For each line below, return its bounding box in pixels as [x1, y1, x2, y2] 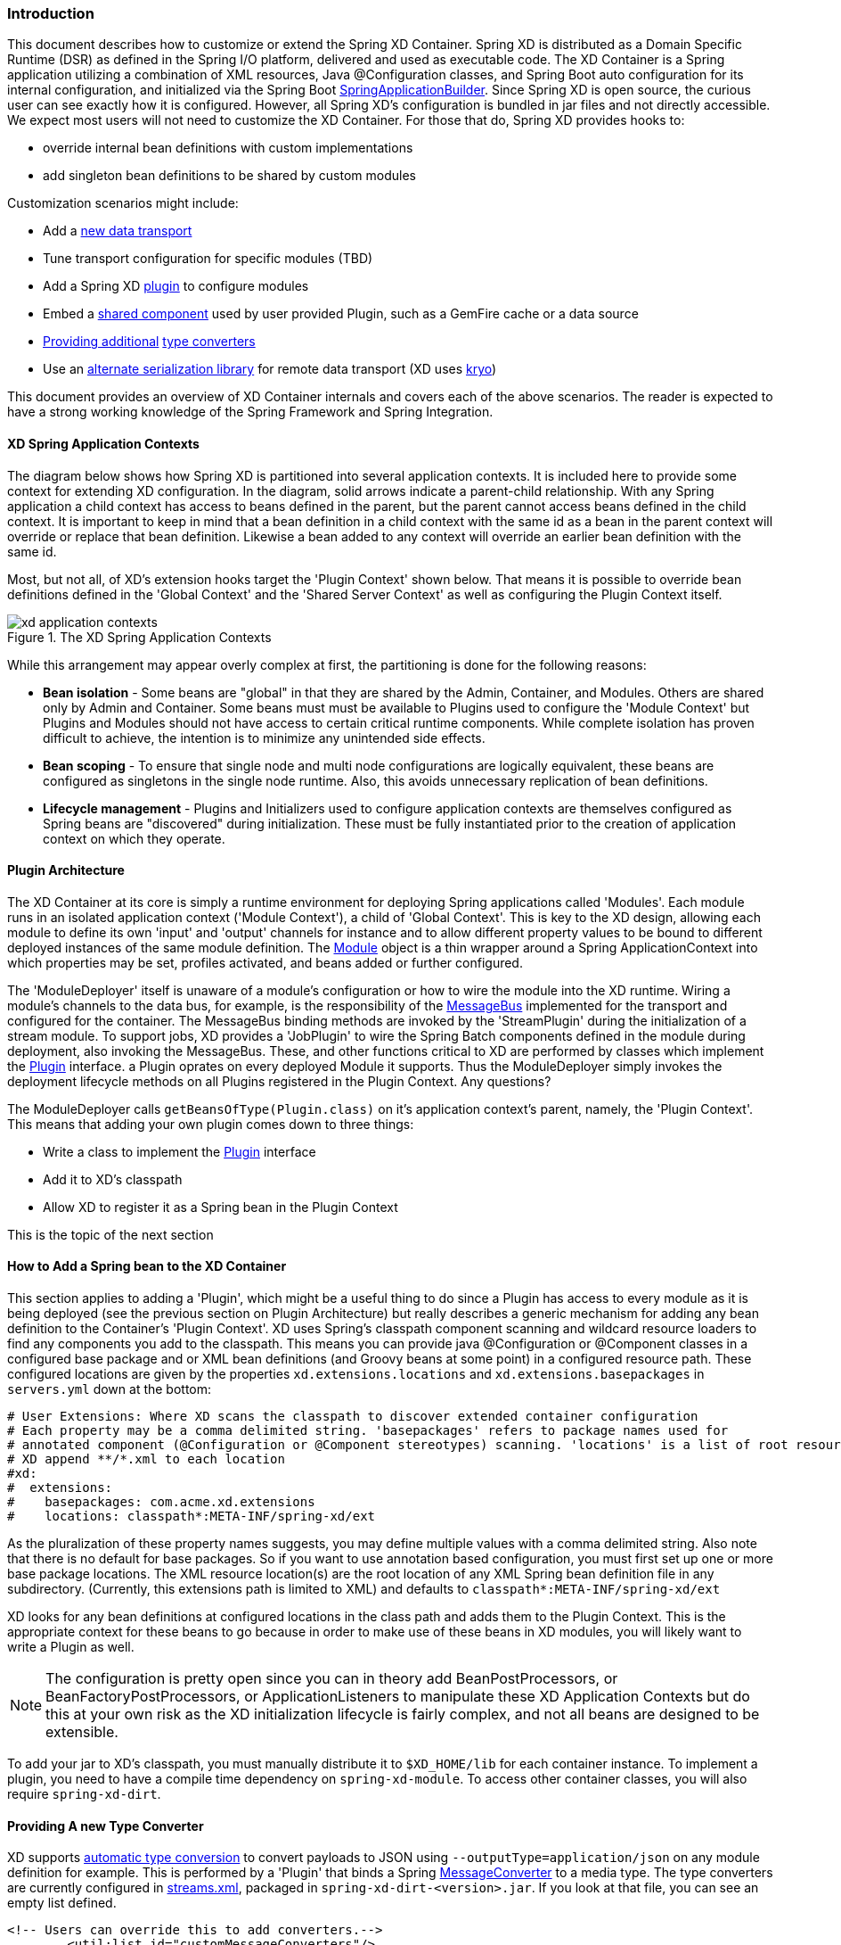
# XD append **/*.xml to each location [7, 1452, 285, 1467]
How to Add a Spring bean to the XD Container [7, 1258, 287, 1274]
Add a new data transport [43, 223, 192, 239]
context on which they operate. [43, 830, 225, 846]
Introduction [7, 4, 94, 22]
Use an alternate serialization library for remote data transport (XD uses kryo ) [43, 361, 497, 377]
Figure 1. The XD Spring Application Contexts [7, 629, 272, 645]
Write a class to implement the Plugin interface [43, 1143, 316, 1159]
